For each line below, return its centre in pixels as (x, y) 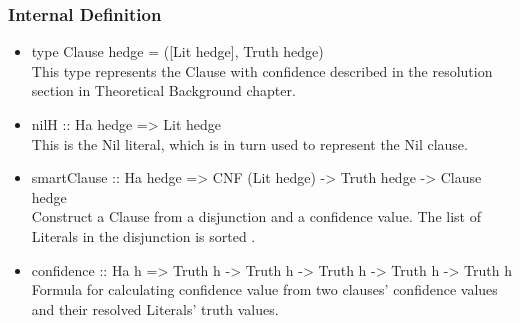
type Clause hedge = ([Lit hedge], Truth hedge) (177, 51)
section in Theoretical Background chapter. (163, 90)
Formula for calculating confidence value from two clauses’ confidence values (264, 289)
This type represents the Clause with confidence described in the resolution (262, 70)
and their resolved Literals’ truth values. (155, 308)
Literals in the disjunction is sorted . (143, 235)
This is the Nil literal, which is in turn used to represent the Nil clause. (249, 143)
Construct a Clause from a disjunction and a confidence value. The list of (256, 216)
